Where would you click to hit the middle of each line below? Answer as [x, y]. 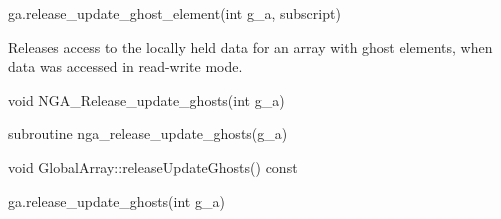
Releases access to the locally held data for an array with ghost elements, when [250, 46]
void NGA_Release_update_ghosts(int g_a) [146, 99]
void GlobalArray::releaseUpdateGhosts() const [153, 166]
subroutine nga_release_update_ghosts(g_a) [148, 133]
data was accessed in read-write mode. [125, 66]
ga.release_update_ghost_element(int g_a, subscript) [174, 13]
